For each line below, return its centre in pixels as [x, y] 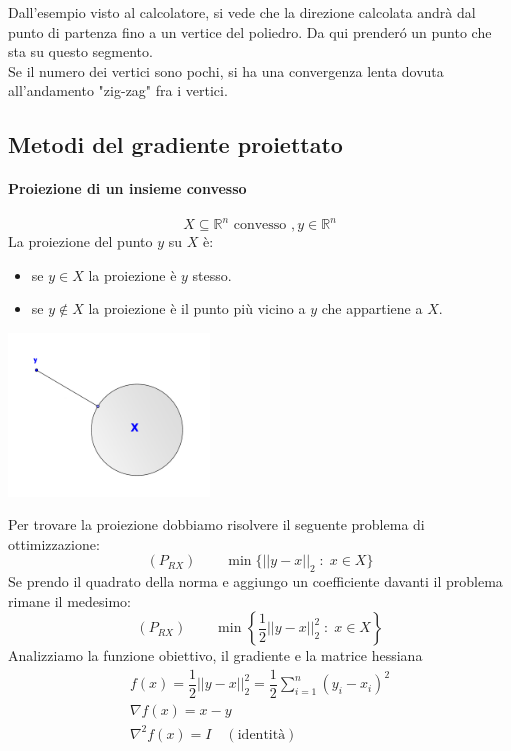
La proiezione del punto [80, 241]
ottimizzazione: [54, 543]
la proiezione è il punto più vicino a [197, 308]
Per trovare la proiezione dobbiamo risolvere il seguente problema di [216, 524]
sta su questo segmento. [80, 51]
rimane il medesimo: [69, 600]
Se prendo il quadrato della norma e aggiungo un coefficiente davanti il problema [255, 581]
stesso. [212, 274]
